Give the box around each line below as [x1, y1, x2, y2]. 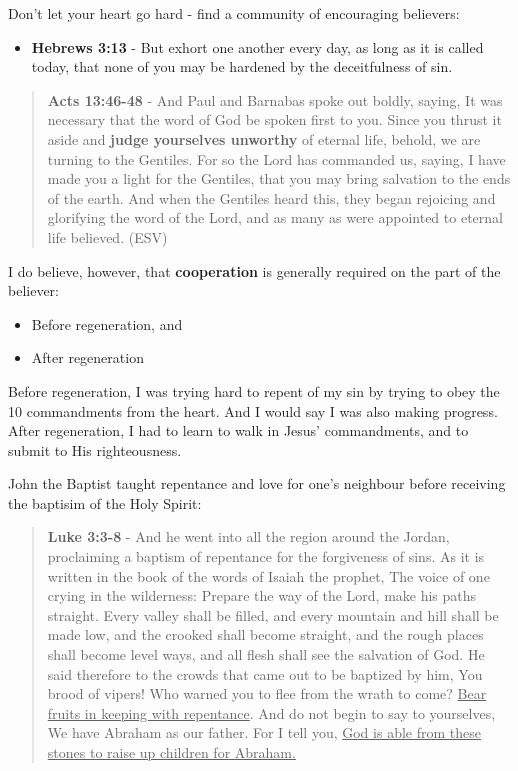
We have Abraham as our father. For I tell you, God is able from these [47, 722, 481, 743]
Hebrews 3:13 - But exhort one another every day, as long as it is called [31, 36, 484, 57]
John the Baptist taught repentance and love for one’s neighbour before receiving [8, 473, 506, 494]
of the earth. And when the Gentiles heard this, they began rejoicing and [47, 187, 496, 208]
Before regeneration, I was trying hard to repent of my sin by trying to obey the [8, 380, 500, 401]
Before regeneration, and [31, 313, 183, 334]
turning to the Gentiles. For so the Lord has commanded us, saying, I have [47, 148, 506, 169]
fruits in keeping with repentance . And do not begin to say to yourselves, [47, 702, 496, 723]
